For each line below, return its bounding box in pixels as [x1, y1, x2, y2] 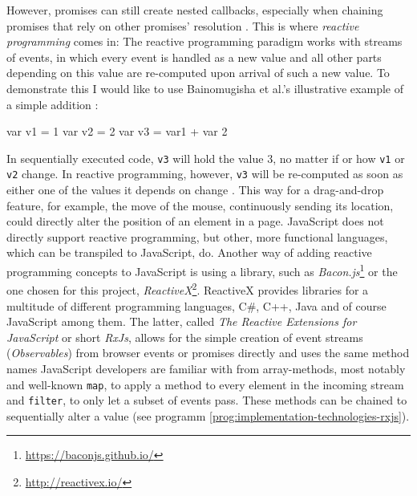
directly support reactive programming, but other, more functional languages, [6, 228, 388, 245]
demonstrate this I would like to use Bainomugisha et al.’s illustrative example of [6, 79, 403, 96]
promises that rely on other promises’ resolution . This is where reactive [6, 17, 359, 34]
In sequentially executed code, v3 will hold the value [6, 149, 264, 166]
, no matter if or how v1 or [273, 149, 405, 166]
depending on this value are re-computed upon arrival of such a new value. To [6, 64, 390, 81]
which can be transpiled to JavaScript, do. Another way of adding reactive [6, 244, 372, 261]
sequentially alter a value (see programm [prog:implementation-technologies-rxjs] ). [6, 407, 410, 424]
